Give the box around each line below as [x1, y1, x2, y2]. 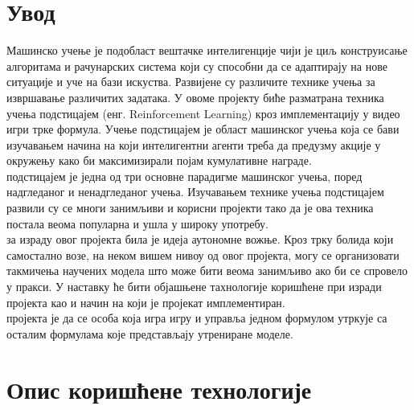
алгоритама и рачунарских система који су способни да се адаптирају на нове [6, 57, 387, 74]
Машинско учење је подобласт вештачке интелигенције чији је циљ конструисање [6, 42, 408, 59]
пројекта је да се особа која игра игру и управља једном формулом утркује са [6, 310, 387, 326]
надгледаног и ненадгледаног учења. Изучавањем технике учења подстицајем [6, 183, 384, 200]
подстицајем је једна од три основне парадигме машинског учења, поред [6, 167, 363, 184]
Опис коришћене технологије [6, 372, 312, 405]
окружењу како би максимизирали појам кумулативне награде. [6, 152, 312, 169]
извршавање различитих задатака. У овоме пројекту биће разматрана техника [6, 88, 384, 105]
